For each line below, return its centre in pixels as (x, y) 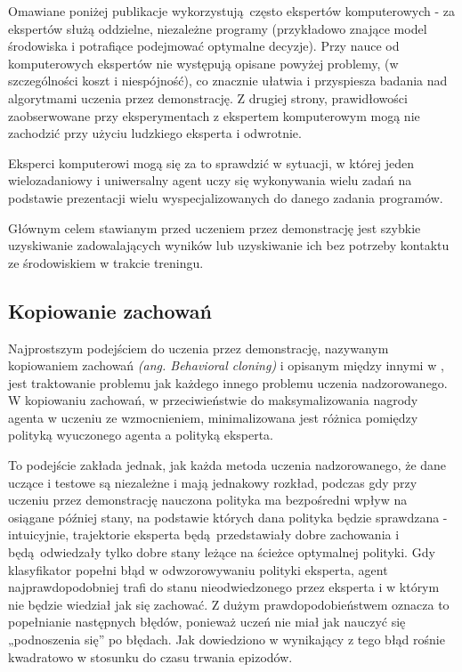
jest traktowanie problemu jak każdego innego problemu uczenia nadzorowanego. (228, 382)
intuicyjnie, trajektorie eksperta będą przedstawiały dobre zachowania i (204, 534)
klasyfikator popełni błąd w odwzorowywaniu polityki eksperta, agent (198, 569)
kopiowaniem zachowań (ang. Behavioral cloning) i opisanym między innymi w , (226, 365)
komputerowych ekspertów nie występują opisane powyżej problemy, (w (203, 63)
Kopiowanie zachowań (110, 310)
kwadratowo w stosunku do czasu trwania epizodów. (150, 656)
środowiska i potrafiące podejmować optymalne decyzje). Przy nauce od (204, 46)
